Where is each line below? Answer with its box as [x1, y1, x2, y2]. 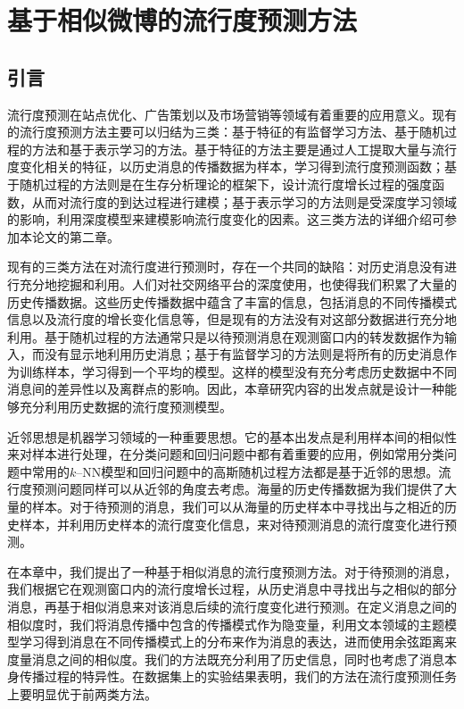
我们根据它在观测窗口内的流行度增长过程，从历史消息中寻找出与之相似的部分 [7, 580, 457, 598]
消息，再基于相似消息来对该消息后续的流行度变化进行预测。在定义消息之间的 [7, 597, 457, 616]
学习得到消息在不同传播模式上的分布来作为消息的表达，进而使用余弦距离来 [20, 632, 457, 651]
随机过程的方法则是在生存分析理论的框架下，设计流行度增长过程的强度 [19, 174, 432, 193]
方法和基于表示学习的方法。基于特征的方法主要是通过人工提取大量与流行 [31, 139, 457, 158]
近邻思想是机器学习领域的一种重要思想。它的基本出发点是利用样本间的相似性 [7, 427, 457, 446]
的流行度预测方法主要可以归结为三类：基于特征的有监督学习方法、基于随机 [7, 122, 444, 141]
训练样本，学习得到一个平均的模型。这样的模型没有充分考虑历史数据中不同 [19, 362, 457, 380]
